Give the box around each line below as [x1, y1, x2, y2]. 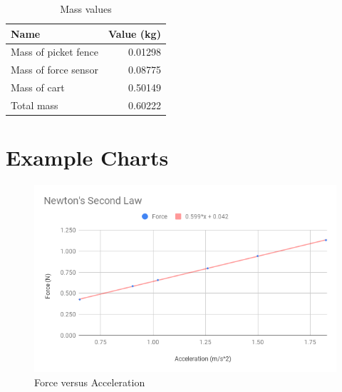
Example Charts [6, 143, 169, 172]
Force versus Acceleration [34, 374, 145, 389]
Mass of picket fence [11, 44, 99, 59]
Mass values [60, 1, 112, 16]
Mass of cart [11, 80, 65, 95]
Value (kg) [108, 26, 161, 41]
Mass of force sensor [11, 62, 98, 77]
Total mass [11, 97, 58, 112]
